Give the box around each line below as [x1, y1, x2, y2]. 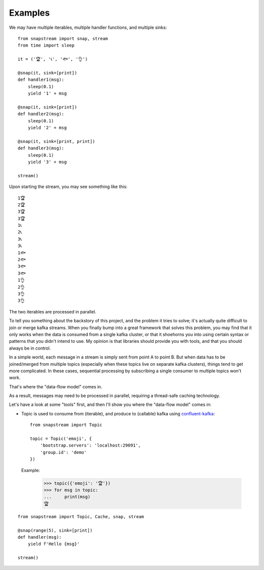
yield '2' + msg [27, 125, 67, 131]
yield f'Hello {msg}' [27, 541, 80, 547]
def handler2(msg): [18, 111, 65, 117]
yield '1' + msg [27, 91, 67, 96]
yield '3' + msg [27, 159, 67, 165]
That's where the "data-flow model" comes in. [9, 383, 103, 389]
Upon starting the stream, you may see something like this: [9, 184, 128, 190]
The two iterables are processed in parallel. [9, 309, 96, 314]
